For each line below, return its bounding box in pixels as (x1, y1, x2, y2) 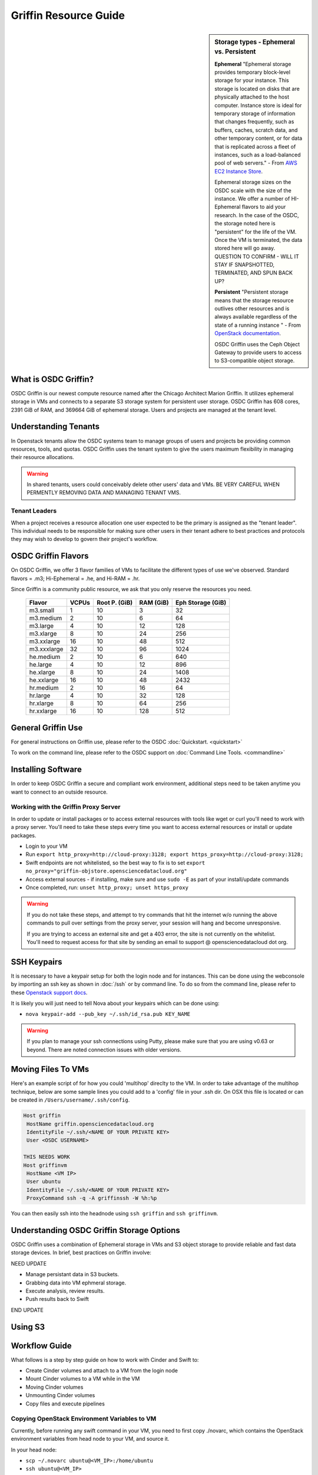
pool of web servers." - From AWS (214, 159, 297, 166)
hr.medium (29, 684, 59, 692)
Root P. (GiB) (96, 599, 133, 607)
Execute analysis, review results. (25, 1287, 105, 1294)
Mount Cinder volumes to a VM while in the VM (25, 1375, 140, 1382)
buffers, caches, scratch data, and (214, 126, 298, 133)
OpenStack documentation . (214, 330, 281, 337)
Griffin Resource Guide (11, 9, 125, 22)
